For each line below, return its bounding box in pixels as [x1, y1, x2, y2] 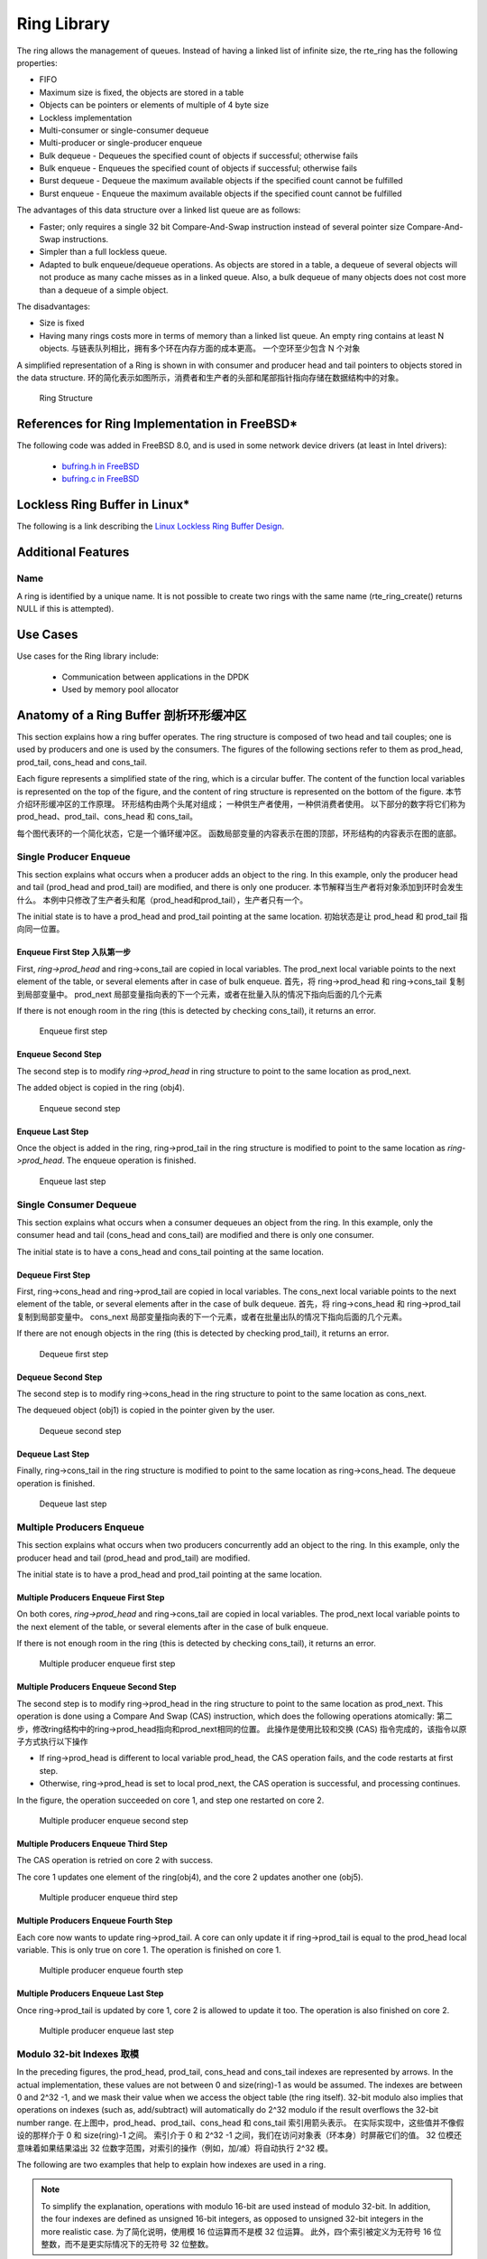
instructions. [61, 234, 109, 245]
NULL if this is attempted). [16, 604, 115, 614]
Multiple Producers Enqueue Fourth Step [16, 1916, 173, 1926]
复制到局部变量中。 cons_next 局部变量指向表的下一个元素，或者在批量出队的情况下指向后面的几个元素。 [16, 1311, 408, 1322]
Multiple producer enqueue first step [39, 1658, 176, 1669]
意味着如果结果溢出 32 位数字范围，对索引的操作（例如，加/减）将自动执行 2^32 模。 [16, 2142, 334, 2153]
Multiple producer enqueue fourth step [39, 1965, 184, 1976]
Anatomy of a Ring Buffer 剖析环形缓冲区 [16, 708, 247, 723]
